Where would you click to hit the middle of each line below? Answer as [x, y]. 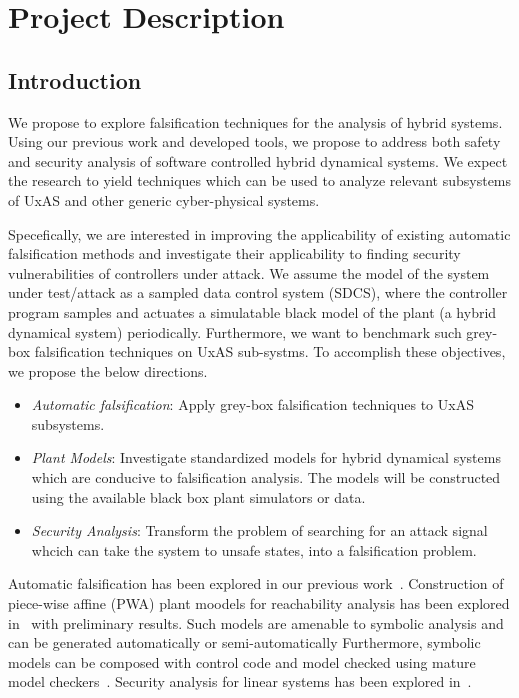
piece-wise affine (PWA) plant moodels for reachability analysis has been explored [259, 603]
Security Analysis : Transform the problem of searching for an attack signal [259, 530]
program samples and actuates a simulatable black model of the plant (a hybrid [252, 311]
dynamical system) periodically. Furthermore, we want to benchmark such [235, 331]
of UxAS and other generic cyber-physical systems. [164, 199]
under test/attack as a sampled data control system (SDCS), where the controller [258, 292]
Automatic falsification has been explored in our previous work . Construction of [256, 583]
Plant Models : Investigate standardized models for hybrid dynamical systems [266, 457]
